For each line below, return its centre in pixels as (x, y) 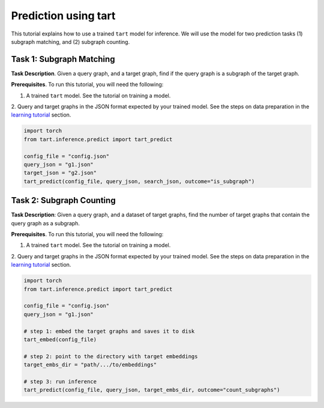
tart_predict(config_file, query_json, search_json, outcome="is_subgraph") (139, 181)
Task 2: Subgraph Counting (64, 200)
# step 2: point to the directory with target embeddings (111, 356)
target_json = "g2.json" (60, 173)
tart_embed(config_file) (60, 339)
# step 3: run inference (60, 381)
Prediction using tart (63, 16)
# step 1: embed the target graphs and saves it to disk (109, 331)
